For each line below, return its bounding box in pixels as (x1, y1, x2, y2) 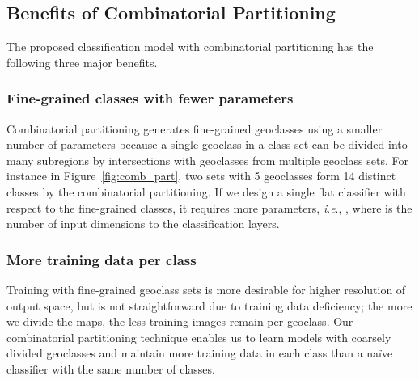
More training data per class (6, 249, 197, 269)
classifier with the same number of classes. (6, 360, 215, 377)
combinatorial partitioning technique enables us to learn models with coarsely (6, 328, 391, 345)
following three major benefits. (6, 53, 158, 70)
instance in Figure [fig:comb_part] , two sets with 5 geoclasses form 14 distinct (6, 167, 396, 184)
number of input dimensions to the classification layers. (6, 215, 280, 232)
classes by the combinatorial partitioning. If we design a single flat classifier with (6, 183, 406, 200)
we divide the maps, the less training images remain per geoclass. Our (6, 313, 353, 330)
